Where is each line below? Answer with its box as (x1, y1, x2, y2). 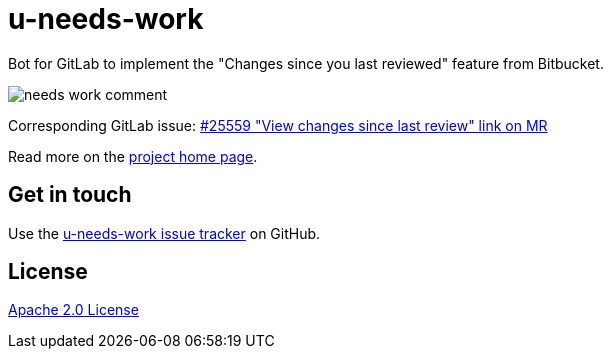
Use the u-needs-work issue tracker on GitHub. (8, 224, 321, 242)
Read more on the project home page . (8, 147, 258, 165)
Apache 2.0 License (8, 301, 139, 319)
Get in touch (8, 182, 132, 208)
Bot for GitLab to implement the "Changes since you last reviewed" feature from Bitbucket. (8, 54, 604, 72)
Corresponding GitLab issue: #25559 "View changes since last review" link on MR (8, 116, 548, 134)
